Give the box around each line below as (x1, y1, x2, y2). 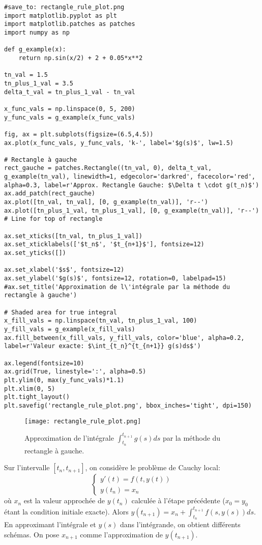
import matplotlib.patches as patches (4, 20, 135, 28)
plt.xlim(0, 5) (4, 385, 55, 392)
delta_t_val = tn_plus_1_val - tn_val (4, 88, 135, 96)
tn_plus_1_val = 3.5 (4, 79, 74, 87)
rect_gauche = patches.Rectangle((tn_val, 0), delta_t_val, (4, 164, 212, 172)
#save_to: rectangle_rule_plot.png (4, 4, 125, 11)
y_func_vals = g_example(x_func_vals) (4, 113, 135, 121)
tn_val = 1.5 (4, 71, 48, 79)
